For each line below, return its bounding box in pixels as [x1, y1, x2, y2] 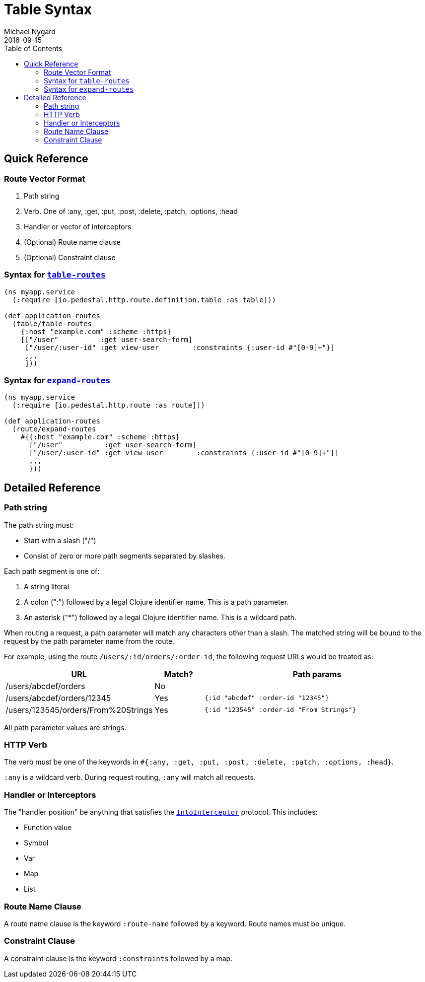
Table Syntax [4, 1, 92, 18]
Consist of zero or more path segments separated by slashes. [24, 551, 225, 560]
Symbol [24, 839, 49, 847]
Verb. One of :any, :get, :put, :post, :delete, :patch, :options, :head [24, 207, 238, 215]
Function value [24, 823, 72, 832]
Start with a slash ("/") [24, 536, 96, 545]
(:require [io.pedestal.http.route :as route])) [12, 401, 205, 410]
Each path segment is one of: [4, 566, 100, 575]
